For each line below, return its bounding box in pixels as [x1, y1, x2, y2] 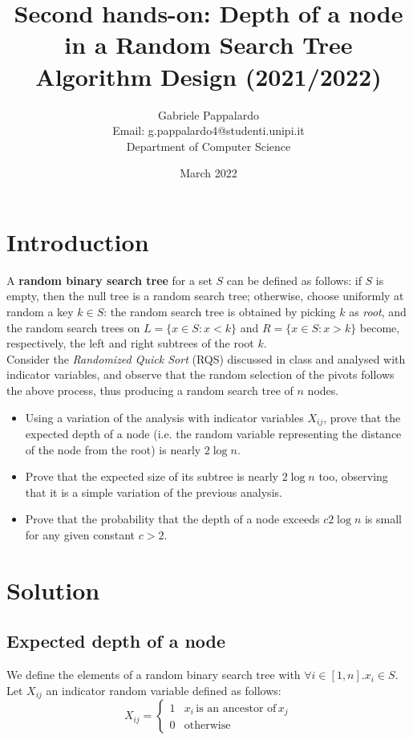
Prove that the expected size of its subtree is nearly [25, 468, 278, 485]
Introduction [6, 225, 149, 258]
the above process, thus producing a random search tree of [6, 381, 294, 398]
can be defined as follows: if [226, 271, 362, 288]
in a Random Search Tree [64, 28, 353, 61]
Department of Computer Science [126, 137, 291, 154]
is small [364, 510, 402, 527]
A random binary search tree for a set [6, 271, 213, 288]
